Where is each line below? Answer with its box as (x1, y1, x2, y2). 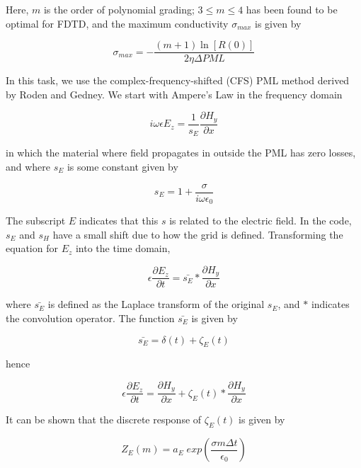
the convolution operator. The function (6, 310, 175, 325)
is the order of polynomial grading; (43, 2, 195, 16)
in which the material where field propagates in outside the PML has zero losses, (6, 145, 356, 160)
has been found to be (246, 2, 338, 16)
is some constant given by (67, 159, 178, 173)
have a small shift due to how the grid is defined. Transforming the (52, 227, 343, 241)
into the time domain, (75, 241, 171, 256)
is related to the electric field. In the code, (169, 213, 352, 228)
